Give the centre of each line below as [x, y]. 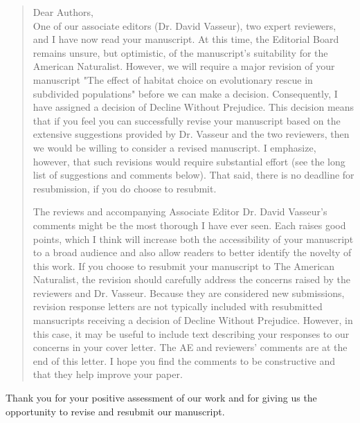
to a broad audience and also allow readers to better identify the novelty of [192, 252]
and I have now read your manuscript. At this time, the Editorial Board [186, 39]
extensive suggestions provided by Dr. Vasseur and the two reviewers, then [191, 134]
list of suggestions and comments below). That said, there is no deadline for [193, 175]
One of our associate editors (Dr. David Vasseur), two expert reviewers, [184, 25]
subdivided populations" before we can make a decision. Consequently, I [185, 93]
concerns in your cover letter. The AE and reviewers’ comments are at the [190, 347]
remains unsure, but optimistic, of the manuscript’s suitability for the [180, 52]
